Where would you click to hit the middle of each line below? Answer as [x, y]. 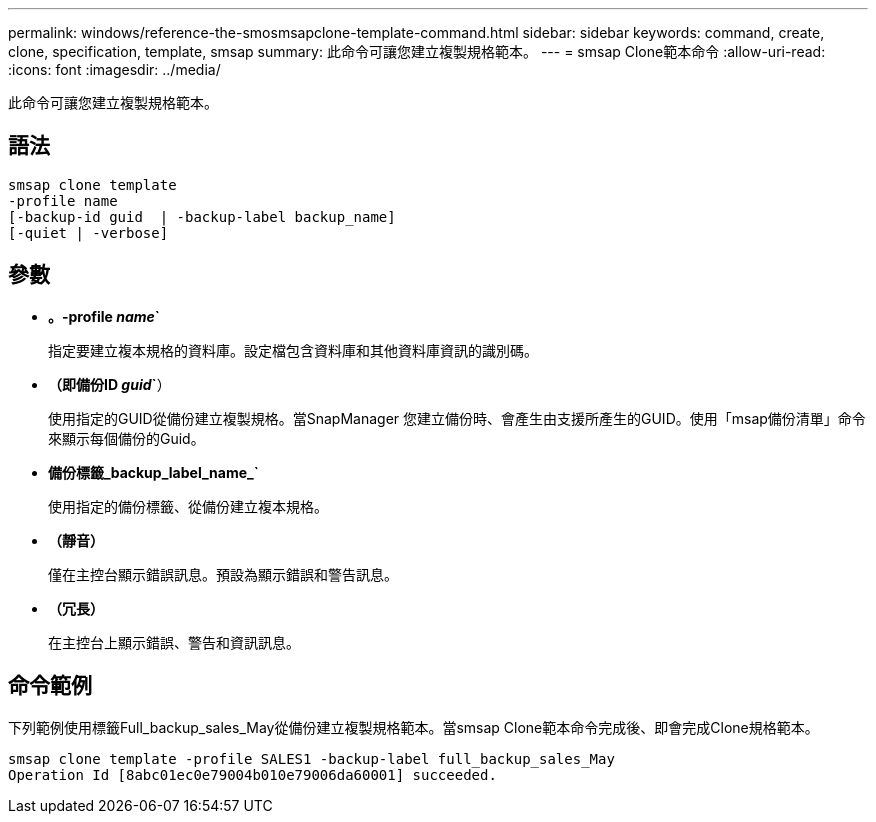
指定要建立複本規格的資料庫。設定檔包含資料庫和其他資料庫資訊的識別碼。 [293, 350]
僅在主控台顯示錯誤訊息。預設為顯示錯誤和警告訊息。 [223, 574]
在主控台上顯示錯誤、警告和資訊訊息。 [174, 642]
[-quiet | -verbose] [88, 232]
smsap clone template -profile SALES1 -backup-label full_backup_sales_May [311, 758]
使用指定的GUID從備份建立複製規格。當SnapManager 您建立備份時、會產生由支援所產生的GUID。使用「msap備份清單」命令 [457, 418]
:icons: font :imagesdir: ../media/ [114, 69]
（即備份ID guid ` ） [109, 384]
